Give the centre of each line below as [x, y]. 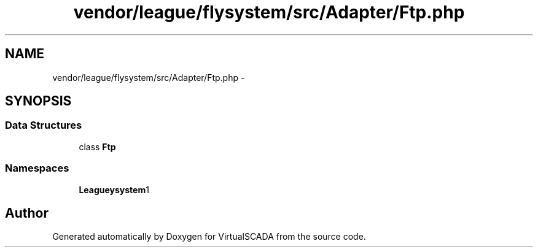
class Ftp [97, 147]
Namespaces [37, 168]
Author [27, 213]
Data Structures [44, 125]
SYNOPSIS [38, 101]
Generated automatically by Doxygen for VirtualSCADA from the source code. [209, 237]
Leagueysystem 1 [114, 189]
